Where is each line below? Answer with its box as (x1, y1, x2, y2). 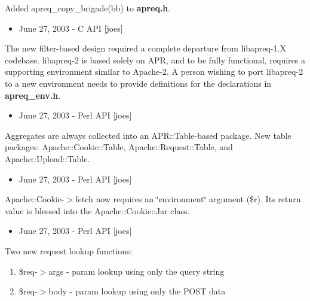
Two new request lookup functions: (5, 244, 133, 257)
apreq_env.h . (5, 89, 61, 101)
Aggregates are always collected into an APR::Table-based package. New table (5, 129, 291, 141)
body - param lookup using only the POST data (48, 285, 226, 297)
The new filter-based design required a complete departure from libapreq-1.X (5, 42, 286, 54)
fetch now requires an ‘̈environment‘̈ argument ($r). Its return (75, 193, 301, 205)
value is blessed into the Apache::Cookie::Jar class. (5, 204, 190, 217)
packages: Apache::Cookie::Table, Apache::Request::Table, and (5, 141, 233, 153)
